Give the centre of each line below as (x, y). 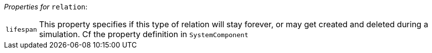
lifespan (21, 29)
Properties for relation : (46, 7)
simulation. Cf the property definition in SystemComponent (144, 34)
